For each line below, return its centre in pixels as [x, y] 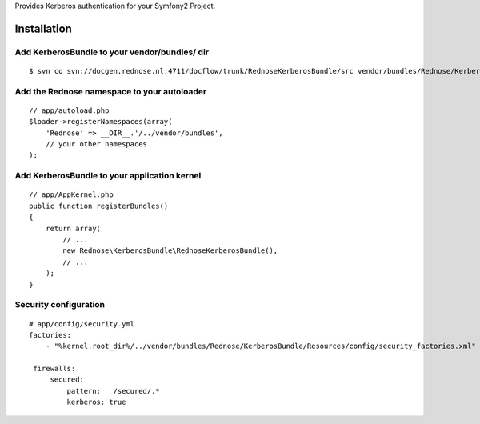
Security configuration [60, 305]
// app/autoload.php [69, 110]
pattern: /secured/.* [113, 391]
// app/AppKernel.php [71, 195]
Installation [43, 28]
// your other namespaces [96, 144]
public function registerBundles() [99, 206]
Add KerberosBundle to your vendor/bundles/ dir [112, 52]
